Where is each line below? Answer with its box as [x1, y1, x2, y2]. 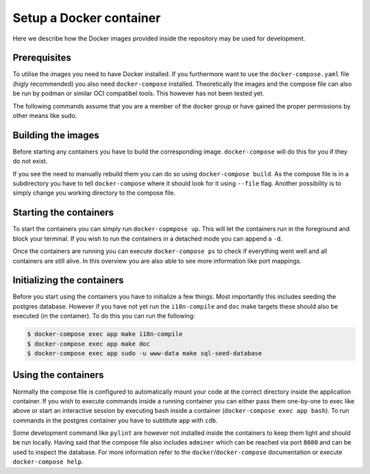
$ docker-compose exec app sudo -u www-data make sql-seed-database [27, 350, 262, 357]
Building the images [12, 129, 99, 141]
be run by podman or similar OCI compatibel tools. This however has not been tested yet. [12, 89, 264, 97]
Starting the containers [12, 206, 114, 219]
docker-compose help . [12, 458, 84, 466]
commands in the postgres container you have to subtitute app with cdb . [12, 416, 219, 425]
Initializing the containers [12, 274, 124, 286]
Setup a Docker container [12, 10, 161, 25]
